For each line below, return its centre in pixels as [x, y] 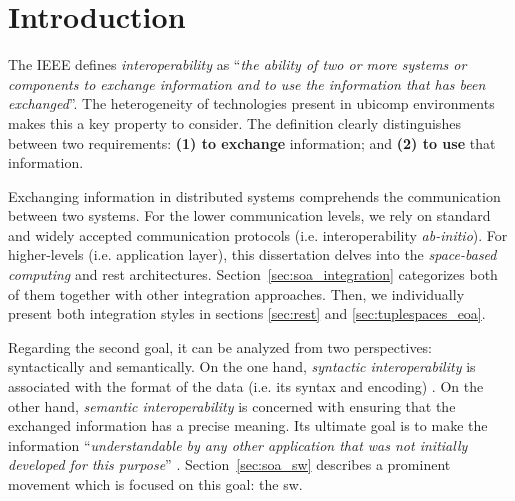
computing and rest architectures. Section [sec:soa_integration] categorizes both [253, 274]
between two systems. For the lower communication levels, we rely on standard [249, 215]
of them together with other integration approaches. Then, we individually [236, 293]
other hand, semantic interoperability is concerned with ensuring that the [232, 405]
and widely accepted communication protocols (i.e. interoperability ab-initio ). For [258, 234]
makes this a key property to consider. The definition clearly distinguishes [234, 122]
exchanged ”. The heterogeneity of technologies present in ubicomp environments [251, 103]
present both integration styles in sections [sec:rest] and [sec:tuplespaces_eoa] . [247, 313]
